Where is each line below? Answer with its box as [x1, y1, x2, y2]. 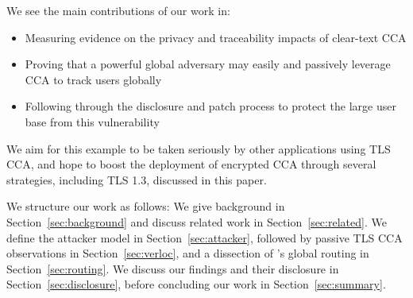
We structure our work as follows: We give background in [6, 198, 285, 215]
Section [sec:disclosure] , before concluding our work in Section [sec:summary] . [6, 276, 386, 292]
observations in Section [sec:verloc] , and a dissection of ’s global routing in [6, 245, 369, 261]
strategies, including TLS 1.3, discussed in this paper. [6, 171, 267, 188]
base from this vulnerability [25, 113, 160, 130]
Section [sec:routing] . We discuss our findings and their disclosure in [6, 260, 339, 277]
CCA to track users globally [25, 71, 162, 87]
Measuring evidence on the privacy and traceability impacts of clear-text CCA [25, 29, 407, 45]
